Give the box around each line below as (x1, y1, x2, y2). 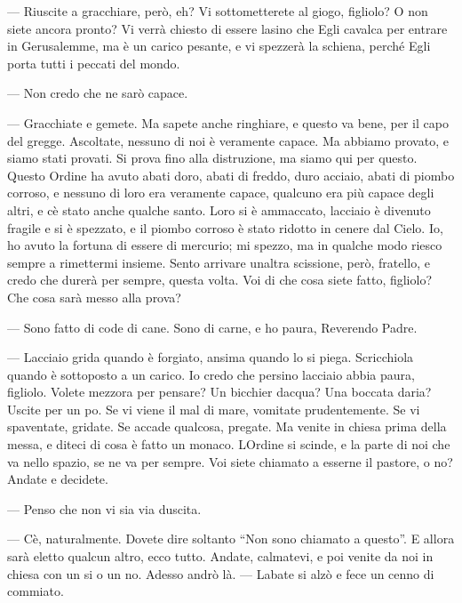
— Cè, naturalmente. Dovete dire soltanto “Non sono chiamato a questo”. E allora (7, 529, 455, 548)
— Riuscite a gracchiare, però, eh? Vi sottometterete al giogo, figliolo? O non (7, 2, 428, 20)
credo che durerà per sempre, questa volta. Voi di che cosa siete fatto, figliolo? (7, 270, 433, 289)
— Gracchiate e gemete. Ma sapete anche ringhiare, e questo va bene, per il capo (7, 113, 449, 132)
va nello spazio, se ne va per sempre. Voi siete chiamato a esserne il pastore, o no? (7, 452, 453, 470)
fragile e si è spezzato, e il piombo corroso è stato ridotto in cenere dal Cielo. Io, (7, 218, 443, 237)
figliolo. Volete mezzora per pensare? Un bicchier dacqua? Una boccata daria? (7, 382, 432, 401)
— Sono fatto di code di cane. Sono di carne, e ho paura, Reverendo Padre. (7, 318, 418, 336)
